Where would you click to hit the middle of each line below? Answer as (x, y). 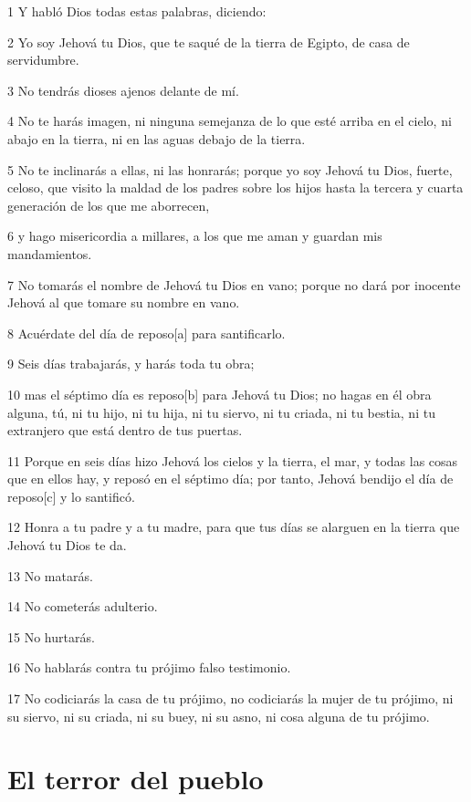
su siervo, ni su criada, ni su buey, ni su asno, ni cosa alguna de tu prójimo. (219, 716)
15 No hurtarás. (51, 636)
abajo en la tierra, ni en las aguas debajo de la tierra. (157, 138)
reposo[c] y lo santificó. (71, 496)
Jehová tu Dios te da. (67, 545)
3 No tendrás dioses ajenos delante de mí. (123, 90)
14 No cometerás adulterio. (83, 606)
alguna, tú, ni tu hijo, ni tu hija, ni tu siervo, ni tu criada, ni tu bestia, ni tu (221, 412)
